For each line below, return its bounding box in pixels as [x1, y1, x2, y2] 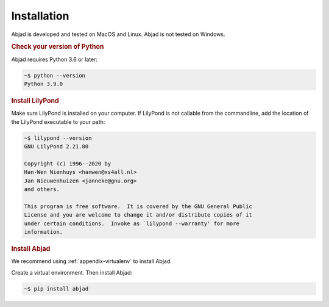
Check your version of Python [11, 43, 104, 51]
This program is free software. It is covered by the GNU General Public [24, 203, 253, 210]
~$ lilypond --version [24, 134, 92, 142]
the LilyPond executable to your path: [11, 118, 105, 125]
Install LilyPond [11, 96, 59, 105]
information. [24, 228, 63, 235]
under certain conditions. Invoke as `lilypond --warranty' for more [24, 220, 240, 227]
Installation [11, 9, 69, 23]
